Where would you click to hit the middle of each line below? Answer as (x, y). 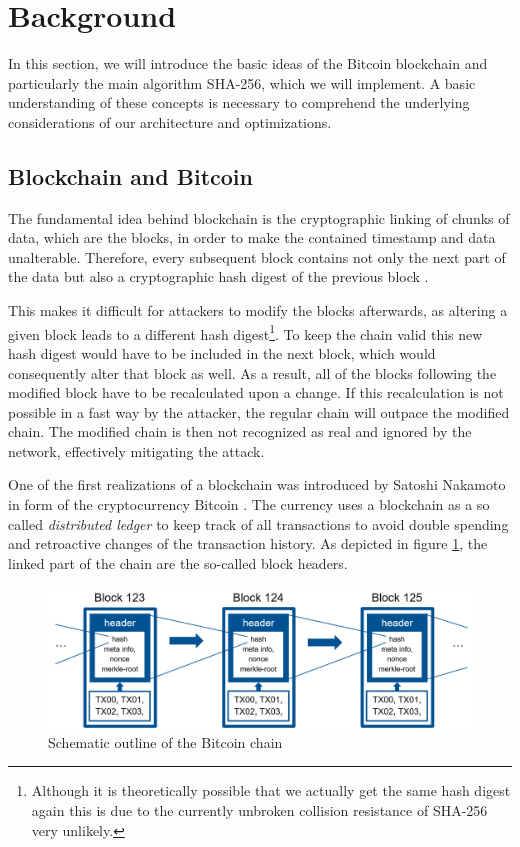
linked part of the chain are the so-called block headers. (178, 562)
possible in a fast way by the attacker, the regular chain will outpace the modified (259, 411)
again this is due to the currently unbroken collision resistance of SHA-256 (259, 810)
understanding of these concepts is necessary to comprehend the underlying (239, 102)
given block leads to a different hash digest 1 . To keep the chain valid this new (245, 332)
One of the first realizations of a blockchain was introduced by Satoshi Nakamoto (257, 484)
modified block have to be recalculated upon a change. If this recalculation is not (256, 392)
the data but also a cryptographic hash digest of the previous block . (218, 276)
